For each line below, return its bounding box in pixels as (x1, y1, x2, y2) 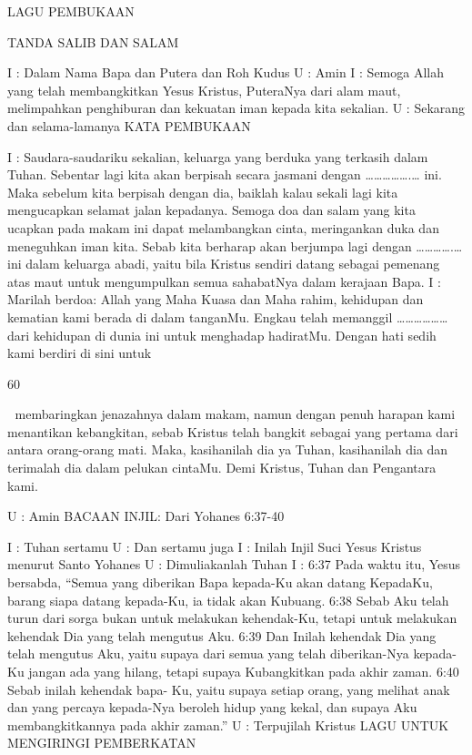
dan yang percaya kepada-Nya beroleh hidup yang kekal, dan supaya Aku (7, 698, 417, 717)
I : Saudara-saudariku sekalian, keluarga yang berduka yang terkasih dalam (7, 147, 428, 166)
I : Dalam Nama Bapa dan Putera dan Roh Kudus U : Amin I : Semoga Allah (7, 63, 445, 82)
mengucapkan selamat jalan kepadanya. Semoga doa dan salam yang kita (7, 200, 416, 219)
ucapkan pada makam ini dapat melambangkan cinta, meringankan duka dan (7, 218, 439, 237)
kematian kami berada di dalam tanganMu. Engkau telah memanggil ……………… (7, 307, 448, 326)
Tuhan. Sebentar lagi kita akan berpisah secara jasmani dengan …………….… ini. (7, 165, 442, 184)
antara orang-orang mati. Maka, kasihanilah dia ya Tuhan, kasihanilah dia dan (7, 440, 448, 459)
